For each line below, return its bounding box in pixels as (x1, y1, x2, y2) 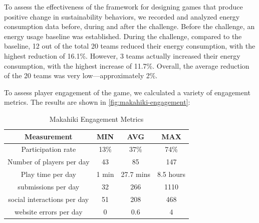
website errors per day (14, 206, 83, 216)
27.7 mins (121, 169, 150, 179)
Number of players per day (8, 156, 90, 167)
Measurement (25, 131, 73, 141)
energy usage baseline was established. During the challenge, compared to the (4, 31, 242, 41)
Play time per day (21, 169, 76, 179)
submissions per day (18, 181, 80, 191)
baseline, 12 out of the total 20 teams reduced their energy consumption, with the (4, 41, 255, 51)
